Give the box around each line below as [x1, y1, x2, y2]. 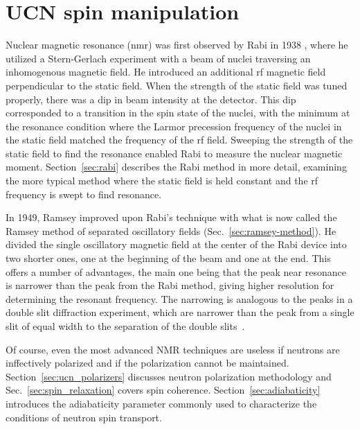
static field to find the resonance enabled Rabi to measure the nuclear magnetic [6, 146, 343, 160]
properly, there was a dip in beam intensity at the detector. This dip [6, 91, 296, 106]
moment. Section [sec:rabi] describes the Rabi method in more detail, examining [6, 159, 347, 174]
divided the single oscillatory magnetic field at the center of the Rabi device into [6, 237, 347, 252]
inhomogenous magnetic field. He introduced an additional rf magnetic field [6, 64, 326, 79]
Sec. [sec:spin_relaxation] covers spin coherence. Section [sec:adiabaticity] [6, 383, 321, 397]
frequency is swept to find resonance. [6, 186, 162, 201]
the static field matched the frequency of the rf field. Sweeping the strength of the [6, 132, 353, 147]
